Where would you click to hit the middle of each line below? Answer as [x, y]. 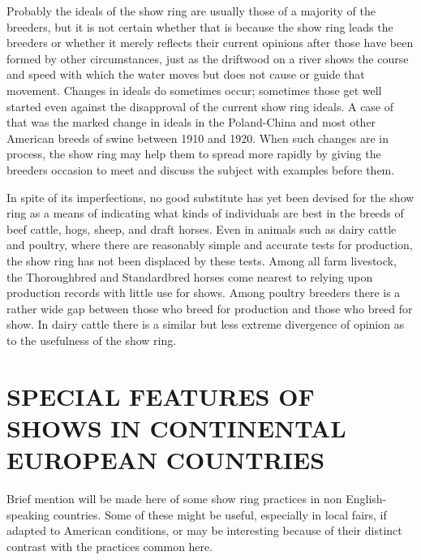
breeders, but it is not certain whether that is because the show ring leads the [200, 26]
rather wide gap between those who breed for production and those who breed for [210, 308]
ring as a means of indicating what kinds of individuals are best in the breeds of [205, 213]
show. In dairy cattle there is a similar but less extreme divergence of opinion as [206, 324]
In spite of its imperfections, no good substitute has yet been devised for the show [210, 197]
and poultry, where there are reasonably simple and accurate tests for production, [210, 245]
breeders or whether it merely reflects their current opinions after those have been [210, 43]
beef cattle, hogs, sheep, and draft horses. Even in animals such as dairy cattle [202, 228]
